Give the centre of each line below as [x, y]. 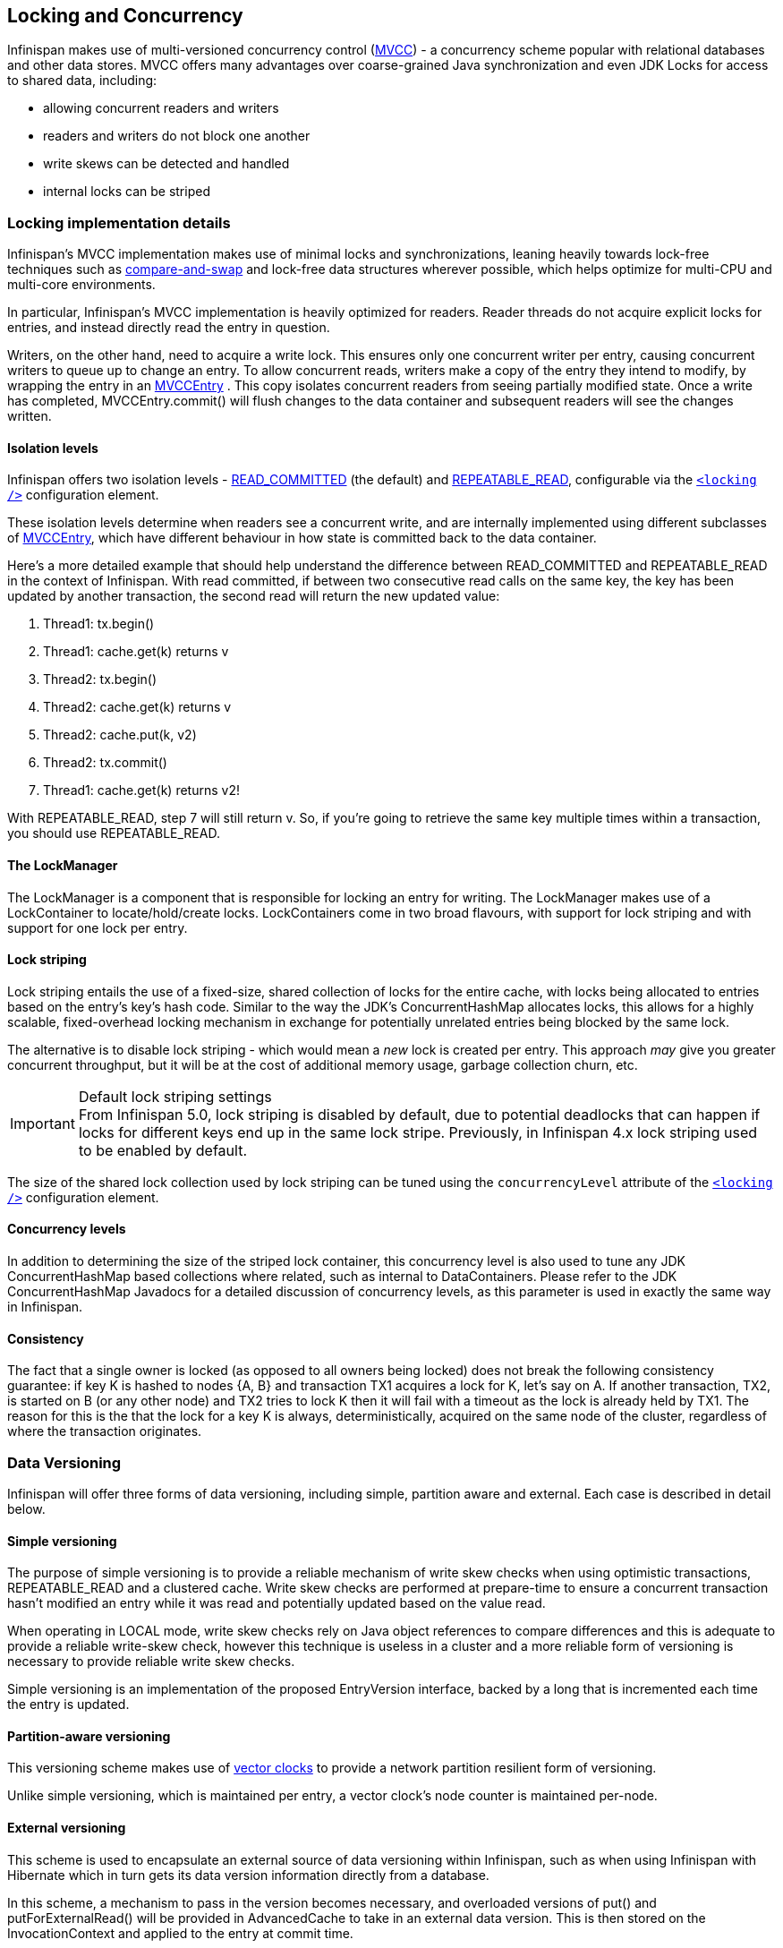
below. [26, 1509]
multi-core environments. [81, 285]
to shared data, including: [82, 81]
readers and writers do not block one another [177, 136]
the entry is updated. [68, 1704]
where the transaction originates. [105, 1431]
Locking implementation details [119, 222]
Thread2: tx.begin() [100, 679]
